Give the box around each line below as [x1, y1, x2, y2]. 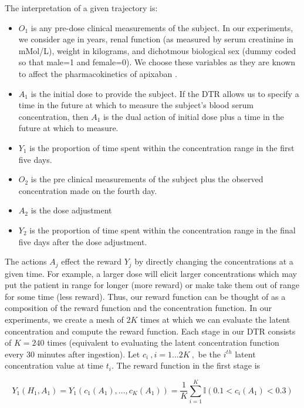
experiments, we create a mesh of [5, 313, 124, 325]
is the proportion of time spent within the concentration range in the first [29, 141, 295, 153]
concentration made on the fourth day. [18, 184, 157, 196]
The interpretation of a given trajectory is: [5, 2, 158, 14]
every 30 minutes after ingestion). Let [5, 347, 140, 360]
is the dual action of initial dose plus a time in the [103, 110, 284, 122]
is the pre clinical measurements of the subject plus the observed [31, 173, 264, 185]
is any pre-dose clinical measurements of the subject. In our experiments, [31, 21, 293, 34]
